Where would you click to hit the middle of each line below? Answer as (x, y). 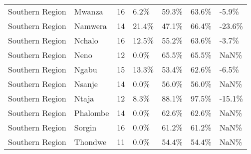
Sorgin (85, 127)
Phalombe (92, 113)
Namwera (91, 26)
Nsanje (86, 84)
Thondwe (90, 142)
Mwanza (89, 11)
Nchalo (86, 40)
